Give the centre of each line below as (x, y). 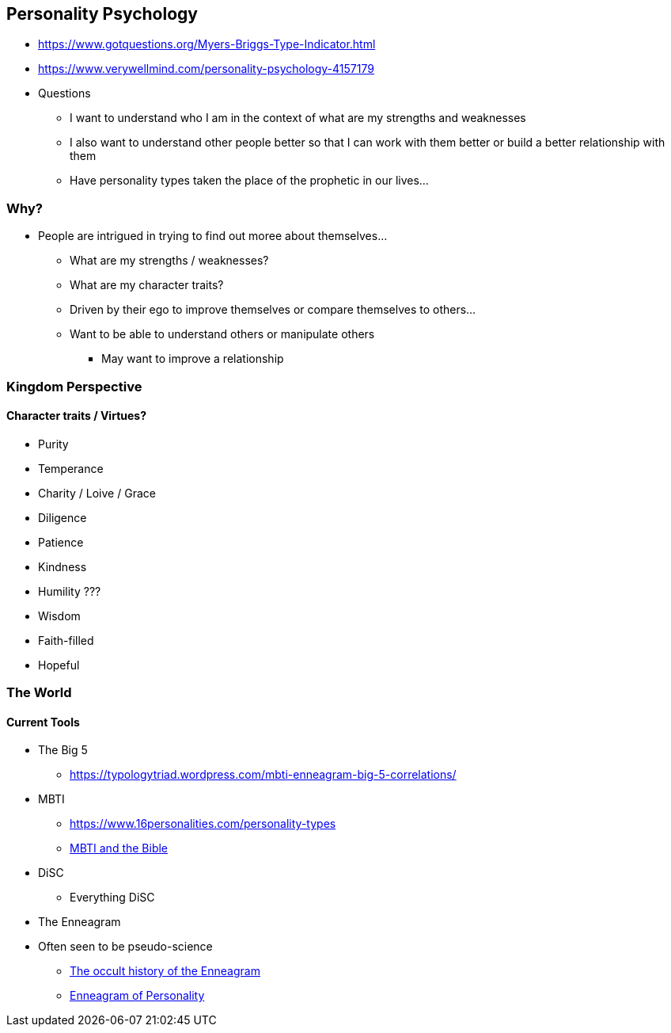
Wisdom (59, 616)
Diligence (63, 517)
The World (39, 693)
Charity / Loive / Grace (97, 493)
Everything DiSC (112, 898)
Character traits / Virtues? (76, 416)
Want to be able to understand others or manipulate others (222, 334)
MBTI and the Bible (119, 848)
